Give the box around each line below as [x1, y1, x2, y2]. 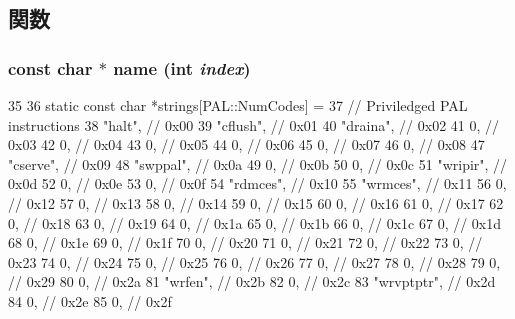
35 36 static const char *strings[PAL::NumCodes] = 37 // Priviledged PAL [8, 95, 468, 115]
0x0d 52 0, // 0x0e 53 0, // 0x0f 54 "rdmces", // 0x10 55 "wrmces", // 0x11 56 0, [8, 173, 507, 194]
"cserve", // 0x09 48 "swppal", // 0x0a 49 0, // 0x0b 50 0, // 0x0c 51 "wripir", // [8, 153, 508, 174]
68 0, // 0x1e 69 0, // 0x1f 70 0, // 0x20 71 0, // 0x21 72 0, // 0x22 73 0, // [8, 232, 483, 253]
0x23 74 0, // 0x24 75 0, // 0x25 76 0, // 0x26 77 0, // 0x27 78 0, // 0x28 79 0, [8, 251, 501, 272]
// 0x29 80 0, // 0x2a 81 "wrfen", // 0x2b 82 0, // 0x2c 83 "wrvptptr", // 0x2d [8, 271, 496, 292]
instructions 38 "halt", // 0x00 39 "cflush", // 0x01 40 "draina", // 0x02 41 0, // [8, 114, 500, 135]
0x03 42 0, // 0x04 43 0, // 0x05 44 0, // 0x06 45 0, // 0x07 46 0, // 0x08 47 [8, 134, 485, 155]
